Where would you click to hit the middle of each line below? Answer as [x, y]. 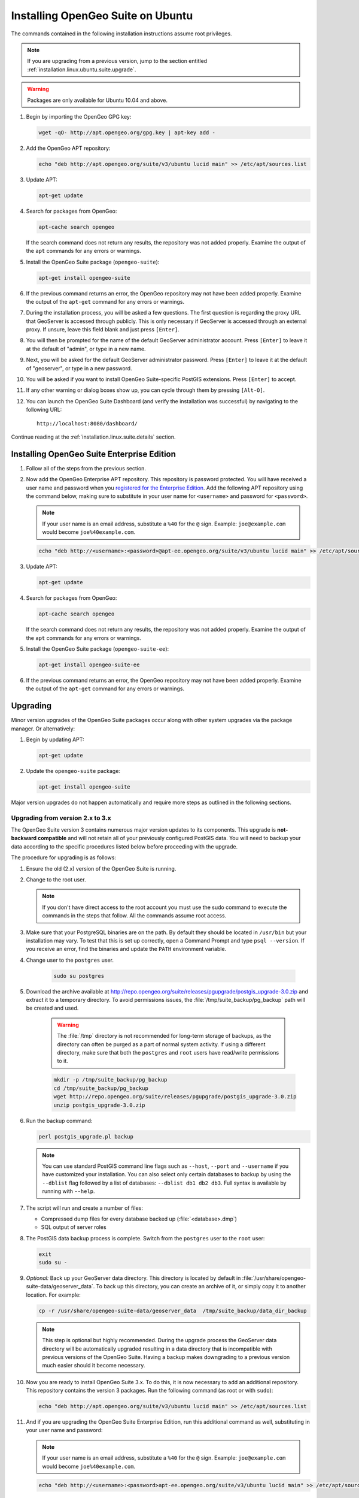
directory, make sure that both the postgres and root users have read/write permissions [168, 1053]
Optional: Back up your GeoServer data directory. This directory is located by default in [133, 1278]
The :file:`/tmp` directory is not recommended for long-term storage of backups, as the [164, 1036]
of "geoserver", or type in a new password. [79, 368]
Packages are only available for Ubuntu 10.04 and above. [97, 100]
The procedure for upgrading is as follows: [64, 857]
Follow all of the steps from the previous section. [86, 468]
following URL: [44, 410]
